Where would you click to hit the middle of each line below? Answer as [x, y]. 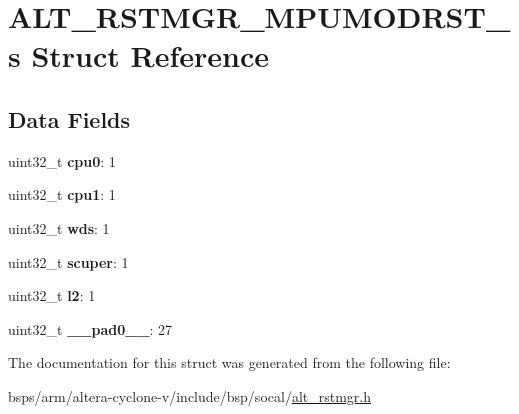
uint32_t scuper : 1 [68, 261]
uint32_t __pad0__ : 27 [90, 328]
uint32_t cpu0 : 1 [62, 160]
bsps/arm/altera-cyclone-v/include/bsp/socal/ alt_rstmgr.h [190, 395]
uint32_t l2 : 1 [52, 295]
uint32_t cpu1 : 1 [62, 194]
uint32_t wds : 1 [59, 227]
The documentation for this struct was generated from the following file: [229, 362]
